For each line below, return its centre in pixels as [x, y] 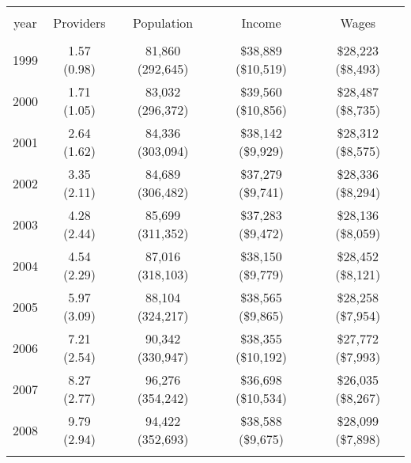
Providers [79, 23]
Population [163, 23]
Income [261, 23]
